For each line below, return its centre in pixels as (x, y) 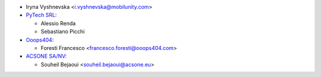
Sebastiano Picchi (63, 32)
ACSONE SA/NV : (46, 56)
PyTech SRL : (41, 15)
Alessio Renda (58, 23)
